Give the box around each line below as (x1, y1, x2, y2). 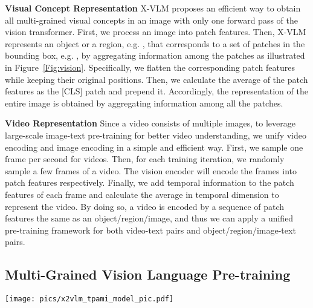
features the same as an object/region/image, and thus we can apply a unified (5, 212, 294, 224)
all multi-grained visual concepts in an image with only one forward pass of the (5, 13, 298, 26)
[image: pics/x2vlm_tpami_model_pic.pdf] (5, 295, 174, 304)
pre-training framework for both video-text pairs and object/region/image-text (5, 223, 296, 236)
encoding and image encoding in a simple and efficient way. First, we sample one (5, 140, 303, 153)
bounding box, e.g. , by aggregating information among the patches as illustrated (5, 49, 305, 62)
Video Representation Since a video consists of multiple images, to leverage (5, 117, 295, 129)
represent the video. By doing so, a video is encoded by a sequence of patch (5, 200, 285, 212)
